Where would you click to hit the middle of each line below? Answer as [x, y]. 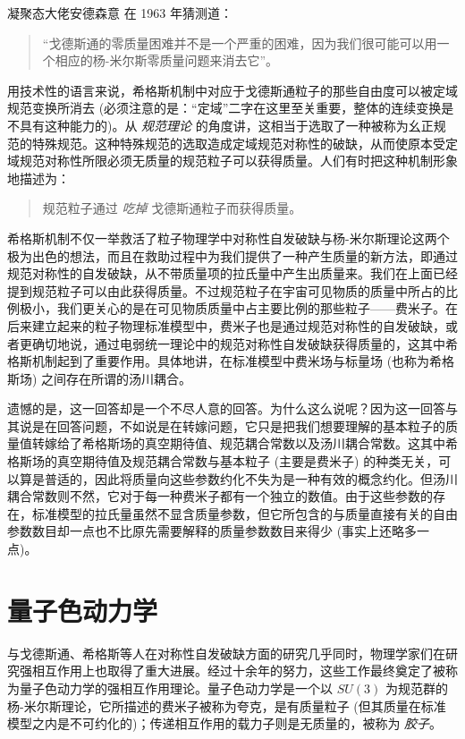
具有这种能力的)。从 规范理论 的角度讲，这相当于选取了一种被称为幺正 [226, 125]
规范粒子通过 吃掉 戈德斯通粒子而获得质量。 [172, 208]
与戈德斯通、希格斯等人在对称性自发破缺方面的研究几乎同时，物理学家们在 [226, 653]
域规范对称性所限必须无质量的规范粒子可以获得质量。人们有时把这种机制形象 [232, 161]
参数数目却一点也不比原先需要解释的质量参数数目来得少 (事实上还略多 [212, 531]
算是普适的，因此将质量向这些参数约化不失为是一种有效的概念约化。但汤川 [238, 478]
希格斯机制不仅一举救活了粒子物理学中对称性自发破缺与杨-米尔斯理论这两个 [228, 238]
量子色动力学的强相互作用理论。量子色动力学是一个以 [176, 688]
